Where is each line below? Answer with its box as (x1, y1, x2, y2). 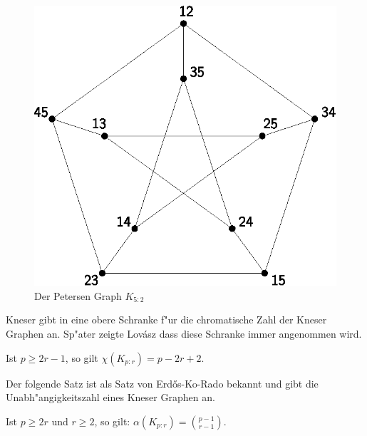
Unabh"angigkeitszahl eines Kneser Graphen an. (6, 390, 215, 405)
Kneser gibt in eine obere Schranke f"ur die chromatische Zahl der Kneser (6, 312, 327, 327)
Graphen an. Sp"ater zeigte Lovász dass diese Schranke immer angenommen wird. (6, 326, 362, 341)
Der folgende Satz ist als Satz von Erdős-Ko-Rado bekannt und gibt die (6, 375, 319, 390)
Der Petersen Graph (34, 288, 122, 303)
